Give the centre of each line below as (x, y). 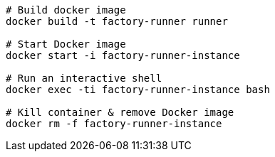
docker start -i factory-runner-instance (123, 55)
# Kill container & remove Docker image (120, 112)
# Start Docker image (66, 44)
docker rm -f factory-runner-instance (114, 124)
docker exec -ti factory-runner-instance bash (138, 90)
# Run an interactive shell (84, 78)
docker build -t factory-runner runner (117, 21)
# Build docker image (66, 10)
